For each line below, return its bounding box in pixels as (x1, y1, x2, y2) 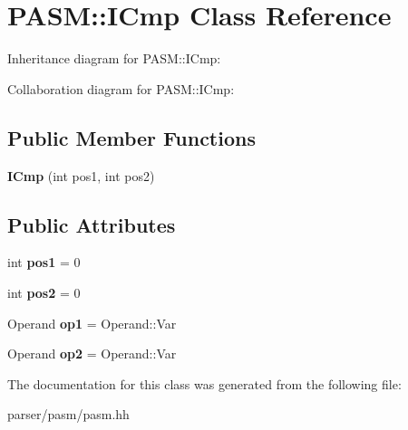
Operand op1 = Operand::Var (7, 313, 177, 332)
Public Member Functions (7, 123, 256, 151)
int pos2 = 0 (7, 282, 81, 301)
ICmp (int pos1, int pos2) (7, 166, 155, 185)
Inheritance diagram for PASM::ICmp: (7, 49, 221, 68)
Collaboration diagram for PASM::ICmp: (7, 79, 235, 98)
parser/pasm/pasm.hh (7, 405, 130, 424)
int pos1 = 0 (7, 253, 81, 272)
